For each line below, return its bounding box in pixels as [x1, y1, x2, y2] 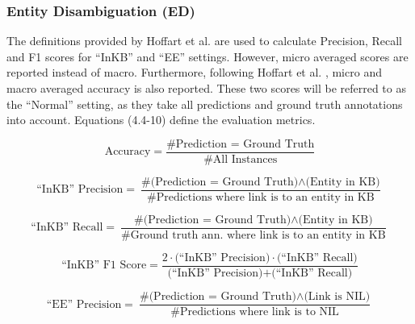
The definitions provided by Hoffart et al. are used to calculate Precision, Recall [6, 32, 402, 49]
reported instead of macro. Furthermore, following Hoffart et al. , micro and [6, 64, 382, 81]
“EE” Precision [46, 298, 122, 310]
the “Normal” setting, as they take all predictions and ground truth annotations [6, 95, 403, 112]
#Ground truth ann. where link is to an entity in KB [121, 229, 386, 241]
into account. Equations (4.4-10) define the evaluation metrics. [6, 111, 316, 128]
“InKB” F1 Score [61, 260, 147, 272]
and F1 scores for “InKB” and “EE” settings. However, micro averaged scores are [6, 48, 409, 64]
